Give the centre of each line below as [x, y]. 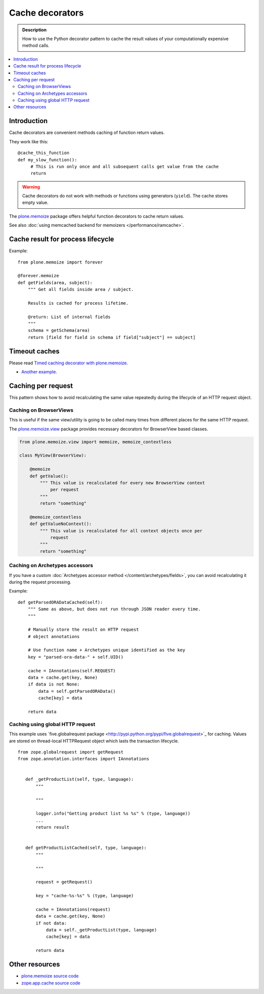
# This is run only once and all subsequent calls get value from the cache [125, 166]
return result [53, 827]
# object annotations [54, 636]
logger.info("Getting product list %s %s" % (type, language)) [113, 814]
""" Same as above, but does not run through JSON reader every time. [114, 609]
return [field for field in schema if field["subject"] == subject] [111, 337]
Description [34, 30]
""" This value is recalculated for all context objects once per [121, 531]
